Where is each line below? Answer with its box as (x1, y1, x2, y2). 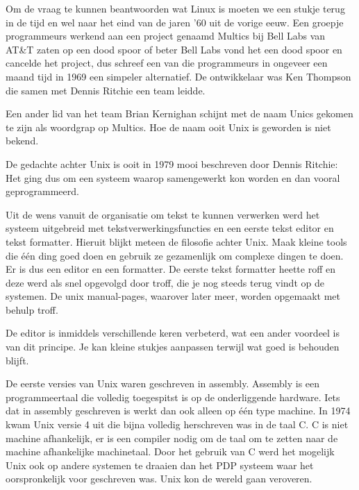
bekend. (6, 133, 39, 148)
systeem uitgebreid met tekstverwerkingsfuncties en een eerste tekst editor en (6, 221, 334, 235)
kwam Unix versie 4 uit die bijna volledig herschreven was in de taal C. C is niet (6, 417, 349, 432)
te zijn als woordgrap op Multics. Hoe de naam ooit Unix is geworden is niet (6, 119, 331, 134)
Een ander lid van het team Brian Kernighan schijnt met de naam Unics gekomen (6, 106, 353, 121)
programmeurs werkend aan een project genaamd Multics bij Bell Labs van (6, 28, 326, 43)
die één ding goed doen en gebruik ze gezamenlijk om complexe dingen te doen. (6, 248, 344, 262)
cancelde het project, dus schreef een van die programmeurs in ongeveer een (6, 56, 328, 70)
